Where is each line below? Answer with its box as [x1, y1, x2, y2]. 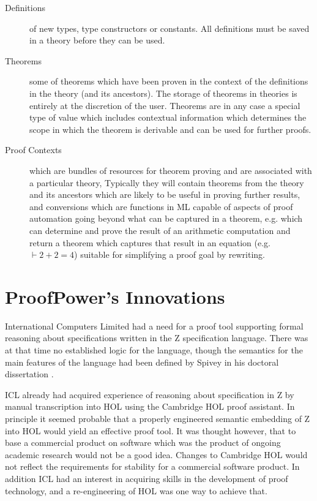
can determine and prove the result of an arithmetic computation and [29, 224, 291, 236]
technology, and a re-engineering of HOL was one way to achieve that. [5, 484, 267, 497]
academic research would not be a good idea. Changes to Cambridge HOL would [5, 448, 308, 461]
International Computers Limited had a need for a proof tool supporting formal [5, 319, 304, 332]
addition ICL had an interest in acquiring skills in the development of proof [5, 472, 288, 484]
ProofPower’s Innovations [5, 284, 225, 309]
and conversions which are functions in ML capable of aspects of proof [29, 200, 293, 213]
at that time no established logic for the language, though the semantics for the [5, 344, 303, 356]
